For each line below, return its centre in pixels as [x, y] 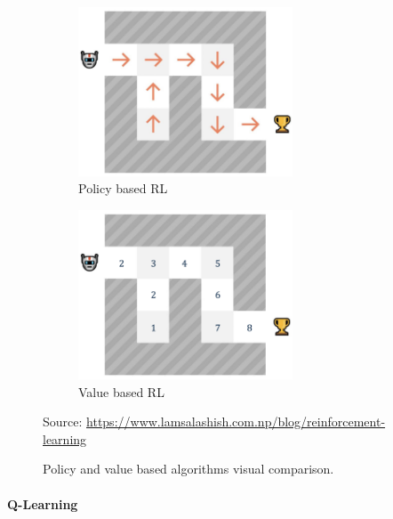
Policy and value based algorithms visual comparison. [188, 469]
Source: [63, 422]
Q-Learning [43, 503]
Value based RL [121, 391]
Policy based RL [123, 188]
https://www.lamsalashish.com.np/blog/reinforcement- [236, 422]
